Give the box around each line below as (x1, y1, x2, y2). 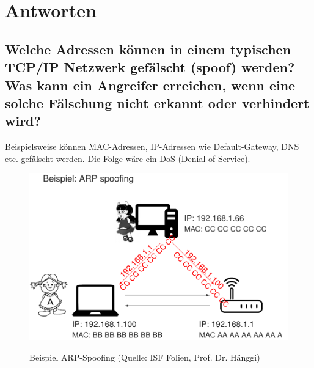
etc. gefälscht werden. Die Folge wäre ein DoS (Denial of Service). (5, 152, 250, 164)
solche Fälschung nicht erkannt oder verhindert (5, 93, 310, 112)
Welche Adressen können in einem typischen (5, 39, 291, 58)
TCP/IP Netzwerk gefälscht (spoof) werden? (5, 57, 295, 76)
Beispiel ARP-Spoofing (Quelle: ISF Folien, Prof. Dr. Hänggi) (29, 351, 260, 364)
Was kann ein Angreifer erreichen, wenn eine (5, 75, 296, 94)
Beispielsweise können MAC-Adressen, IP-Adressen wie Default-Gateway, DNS (5, 140, 299, 153)
